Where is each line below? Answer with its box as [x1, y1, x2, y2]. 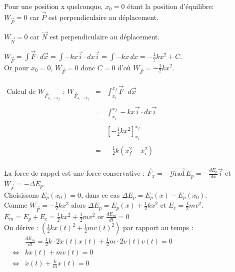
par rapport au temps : [123, 222, 193, 233]
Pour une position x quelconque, [4, 1, 103, 11]
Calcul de [6, 88, 36, 96]
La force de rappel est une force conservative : [4, 168, 145, 178]
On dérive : [4, 222, 38, 233]
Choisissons [4, 189, 39, 200]
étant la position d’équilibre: [127, 1, 214, 11]
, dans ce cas [81, 189, 120, 200]
